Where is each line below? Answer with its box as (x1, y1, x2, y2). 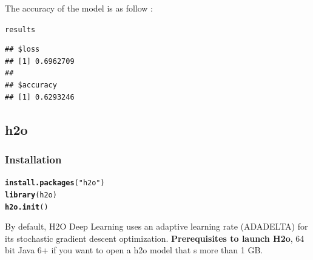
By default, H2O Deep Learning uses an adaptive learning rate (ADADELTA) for (5, 220, 308, 233)
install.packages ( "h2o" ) (5, 179, 105, 188)
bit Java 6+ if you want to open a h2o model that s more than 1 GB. (5, 244, 263, 256)
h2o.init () (5, 202, 49, 211)
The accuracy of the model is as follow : (5, 2, 153, 14)
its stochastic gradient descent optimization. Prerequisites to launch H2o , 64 (5, 231, 305, 244)
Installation (5, 151, 62, 166)
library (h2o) (5, 190, 57, 199)
